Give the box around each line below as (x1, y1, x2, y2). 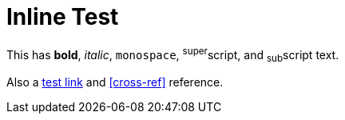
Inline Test (6, 3, 119, 30)
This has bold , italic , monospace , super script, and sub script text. (6, 45, 339, 65)
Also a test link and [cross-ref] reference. (6, 75, 224, 90)
